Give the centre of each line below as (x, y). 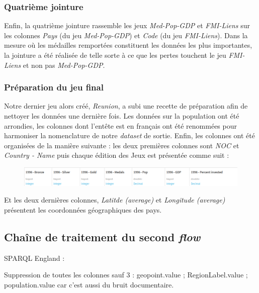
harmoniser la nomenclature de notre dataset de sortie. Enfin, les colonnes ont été (129, 135)
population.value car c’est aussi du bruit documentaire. (89, 284)
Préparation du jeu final (54, 87)
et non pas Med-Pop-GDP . (64, 65)
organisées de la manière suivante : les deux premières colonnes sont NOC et (122, 145)
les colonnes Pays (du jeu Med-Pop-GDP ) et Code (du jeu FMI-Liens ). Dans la (126, 35)
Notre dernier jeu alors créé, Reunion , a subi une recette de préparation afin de (126, 106)
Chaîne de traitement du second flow (102, 236)
